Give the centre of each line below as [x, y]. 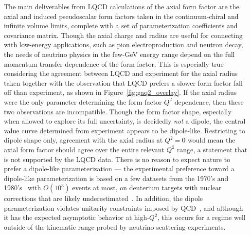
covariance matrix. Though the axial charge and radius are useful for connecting [123, 35]
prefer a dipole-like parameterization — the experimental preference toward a [119, 169]
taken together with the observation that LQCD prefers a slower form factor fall [123, 82]
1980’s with [23, 188]
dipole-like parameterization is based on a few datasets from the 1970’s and [116, 178]
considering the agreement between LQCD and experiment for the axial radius [121, 73]
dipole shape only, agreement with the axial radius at [83, 140]
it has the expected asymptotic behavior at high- [77, 217]
